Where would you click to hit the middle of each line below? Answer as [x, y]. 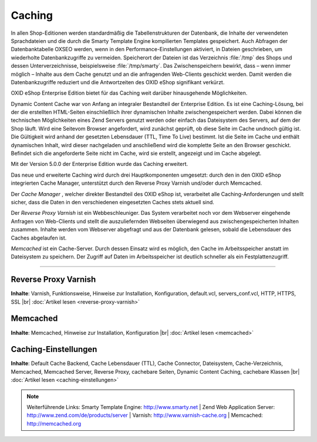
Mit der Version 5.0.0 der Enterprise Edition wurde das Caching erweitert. [100, 164]
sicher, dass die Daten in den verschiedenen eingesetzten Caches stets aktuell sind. [112, 202]
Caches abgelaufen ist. [39, 238]
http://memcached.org [54, 423]
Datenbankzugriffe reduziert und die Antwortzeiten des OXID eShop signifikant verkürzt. [118, 82]
